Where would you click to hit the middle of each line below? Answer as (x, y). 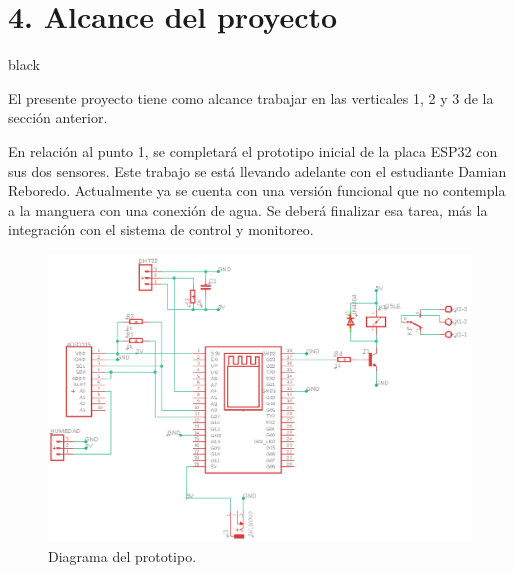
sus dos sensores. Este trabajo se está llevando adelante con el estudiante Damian (257, 170)
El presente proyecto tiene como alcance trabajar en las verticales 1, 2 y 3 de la (251, 97)
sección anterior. (58, 117)
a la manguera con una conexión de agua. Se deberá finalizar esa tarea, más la (248, 209)
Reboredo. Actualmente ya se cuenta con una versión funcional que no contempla (257, 190)
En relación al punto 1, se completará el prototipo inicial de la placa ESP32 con (253, 150)
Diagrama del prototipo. (122, 556)
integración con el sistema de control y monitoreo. (161, 229)
